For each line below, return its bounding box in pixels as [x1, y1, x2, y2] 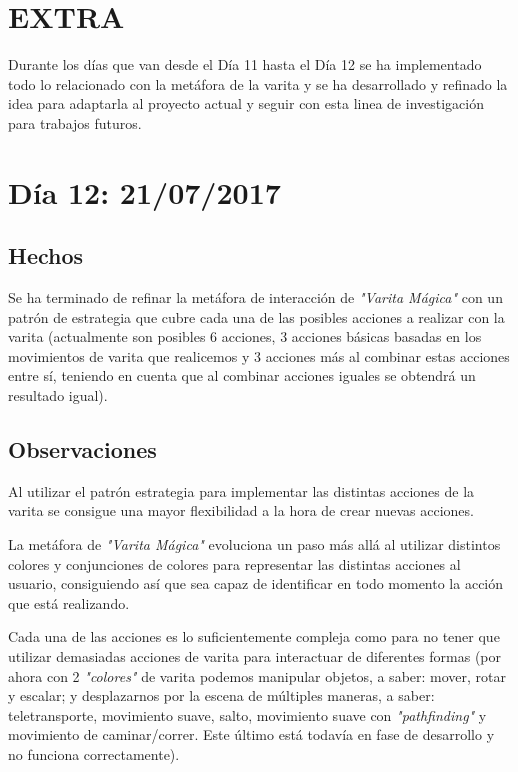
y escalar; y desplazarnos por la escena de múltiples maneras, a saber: [8, 685, 435, 706]
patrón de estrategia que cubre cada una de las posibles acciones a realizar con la [8, 306, 505, 327]
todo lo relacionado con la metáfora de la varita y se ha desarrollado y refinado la [8, 73, 508, 94]
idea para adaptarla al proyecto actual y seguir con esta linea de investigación [8, 93, 484, 114]
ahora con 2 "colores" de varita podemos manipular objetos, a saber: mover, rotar [8, 665, 507, 686]
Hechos [8, 240, 84, 271]
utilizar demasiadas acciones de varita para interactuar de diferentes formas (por [8, 646, 502, 666]
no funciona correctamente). [8, 743, 180, 764]
